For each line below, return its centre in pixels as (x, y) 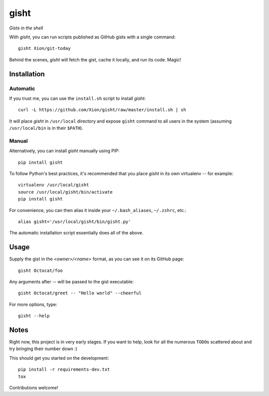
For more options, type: (33, 304)
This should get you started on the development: (59, 358)
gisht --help (34, 316)
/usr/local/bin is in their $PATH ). (46, 128)
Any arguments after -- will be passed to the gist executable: (71, 282)
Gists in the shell (26, 28)
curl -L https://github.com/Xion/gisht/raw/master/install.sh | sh (102, 110)
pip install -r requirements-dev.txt (64, 370)
